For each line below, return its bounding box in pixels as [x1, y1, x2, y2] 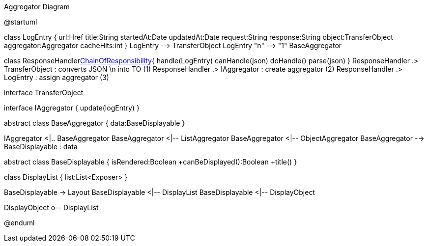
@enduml [4, 219, 35, 227]
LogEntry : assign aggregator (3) [4, 73, 109, 82]
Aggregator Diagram [4, 2, 70, 11]
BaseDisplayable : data [4, 142, 78, 151]
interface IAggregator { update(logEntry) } [4, 104, 140, 112]
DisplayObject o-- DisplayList [4, 203, 99, 212]
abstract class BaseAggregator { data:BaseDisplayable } [4, 119, 185, 127]
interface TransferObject [4, 88, 84, 97]
